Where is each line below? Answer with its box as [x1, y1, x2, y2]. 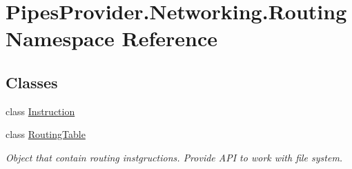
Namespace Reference [6, 24, 217, 52]
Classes [6, 71, 58, 92]
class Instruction [6, 103, 75, 118]
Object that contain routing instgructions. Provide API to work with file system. [6, 150, 343, 164]
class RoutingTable [6, 127, 86, 141]
